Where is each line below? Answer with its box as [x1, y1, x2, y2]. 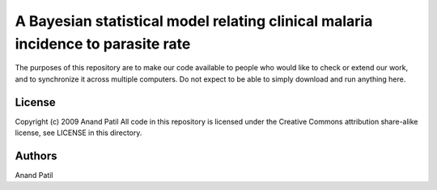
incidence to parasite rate [15, 35, 191, 53]
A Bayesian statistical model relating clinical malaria [15, 12, 373, 30]
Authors [15, 149, 57, 163]
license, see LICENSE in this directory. [15, 128, 142, 137]
